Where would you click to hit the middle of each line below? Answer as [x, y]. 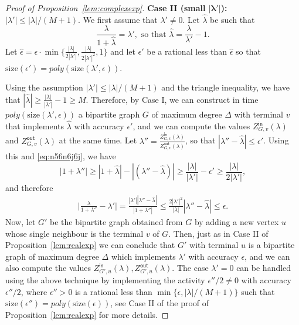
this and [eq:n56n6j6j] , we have [61, 156]
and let [123, 51]
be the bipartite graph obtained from [116, 221]
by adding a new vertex [237, 221]
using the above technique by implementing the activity [105, 280]
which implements [143, 256]
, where [34, 291]
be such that [232, 19]
